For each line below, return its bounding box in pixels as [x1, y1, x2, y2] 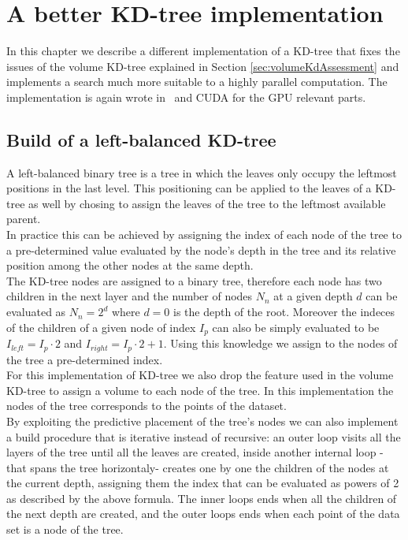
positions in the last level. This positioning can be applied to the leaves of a [6, 180, 372, 196]
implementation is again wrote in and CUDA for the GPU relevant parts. [6, 88, 366, 105]
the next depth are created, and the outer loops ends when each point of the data [6, 505, 400, 522]
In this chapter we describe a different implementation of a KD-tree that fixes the [6, 43, 400, 59]
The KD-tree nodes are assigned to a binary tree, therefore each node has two [6, 272, 382, 289]
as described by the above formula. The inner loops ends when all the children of [6, 490, 397, 506]
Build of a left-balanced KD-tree [6, 127, 276, 151]
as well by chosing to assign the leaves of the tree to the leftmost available [28, 195, 386, 211]
